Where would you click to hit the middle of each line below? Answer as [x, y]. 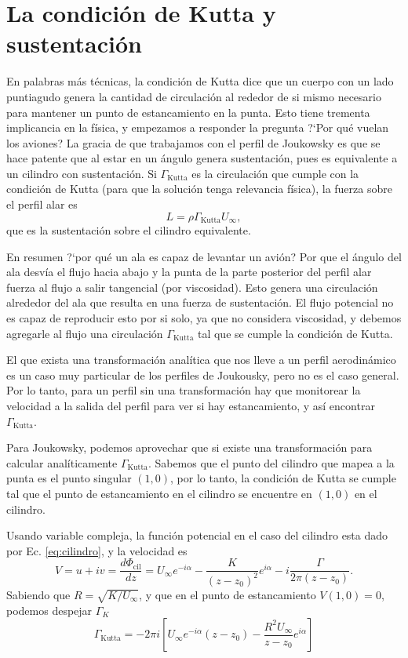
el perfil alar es [42, 204]
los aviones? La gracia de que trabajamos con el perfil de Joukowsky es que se [193, 142]
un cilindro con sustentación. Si [82, 173]
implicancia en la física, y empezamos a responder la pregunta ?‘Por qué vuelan [198, 127]
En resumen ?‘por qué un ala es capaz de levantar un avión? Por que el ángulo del [204, 256]
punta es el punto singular [69, 478]
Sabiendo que [38, 594]
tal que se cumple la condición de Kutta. [295, 333]
